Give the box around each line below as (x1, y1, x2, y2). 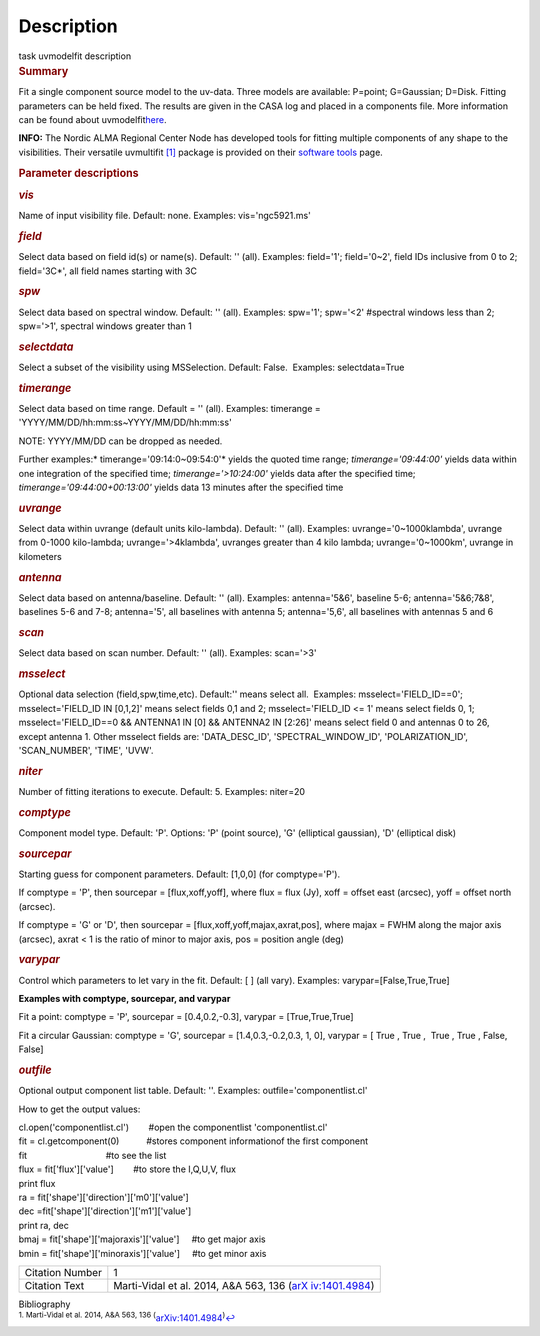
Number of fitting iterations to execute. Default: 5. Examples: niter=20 (18, 785, 305, 797)
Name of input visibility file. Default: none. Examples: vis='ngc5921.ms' (18, 210, 312, 222)
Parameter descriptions (18, 166, 139, 180)
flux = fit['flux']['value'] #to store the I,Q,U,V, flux (18, 1163, 237, 1175)
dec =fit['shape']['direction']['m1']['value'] (18, 1205, 192, 1217)
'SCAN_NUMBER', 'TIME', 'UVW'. (18, 744, 154, 756)
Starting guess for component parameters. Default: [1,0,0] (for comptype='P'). (18, 868, 341, 880)
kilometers (18, 550, 62, 562)
